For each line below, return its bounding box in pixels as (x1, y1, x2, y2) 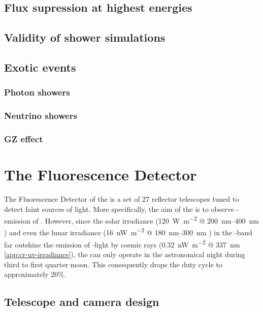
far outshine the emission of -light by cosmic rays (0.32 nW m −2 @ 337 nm (4, 237, 240, 249)
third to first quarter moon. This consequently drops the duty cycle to (4, 259, 222, 269)
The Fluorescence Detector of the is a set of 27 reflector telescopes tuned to (4, 194, 239, 204)
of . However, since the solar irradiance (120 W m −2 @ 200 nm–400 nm (32, 214, 259, 226)
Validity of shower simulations (4, 29, 166, 45)
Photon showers (4, 86, 70, 99)
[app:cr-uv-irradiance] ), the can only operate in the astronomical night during (4, 248, 245, 259)
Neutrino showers (4, 109, 77, 122)
